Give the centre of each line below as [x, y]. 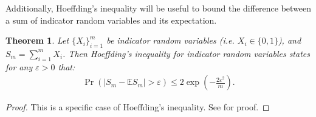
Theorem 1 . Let [37, 40]
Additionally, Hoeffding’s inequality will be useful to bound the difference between [159, 8]
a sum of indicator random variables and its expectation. [111, 20]
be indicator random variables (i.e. [170, 40]
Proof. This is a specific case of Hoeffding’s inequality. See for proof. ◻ [138, 107]
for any [19, 66]
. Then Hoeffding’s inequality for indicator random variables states [186, 53]
